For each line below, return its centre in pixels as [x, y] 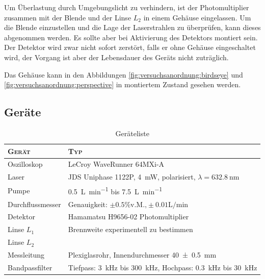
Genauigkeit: [88, 204]
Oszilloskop [25, 164]
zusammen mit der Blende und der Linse [68, 17]
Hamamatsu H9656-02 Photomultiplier [128, 217]
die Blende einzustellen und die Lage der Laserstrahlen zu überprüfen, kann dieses [132, 27]
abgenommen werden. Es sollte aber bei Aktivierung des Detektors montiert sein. [131, 37]
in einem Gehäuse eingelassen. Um [197, 17]
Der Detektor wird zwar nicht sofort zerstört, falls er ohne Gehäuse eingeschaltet [130, 47]
